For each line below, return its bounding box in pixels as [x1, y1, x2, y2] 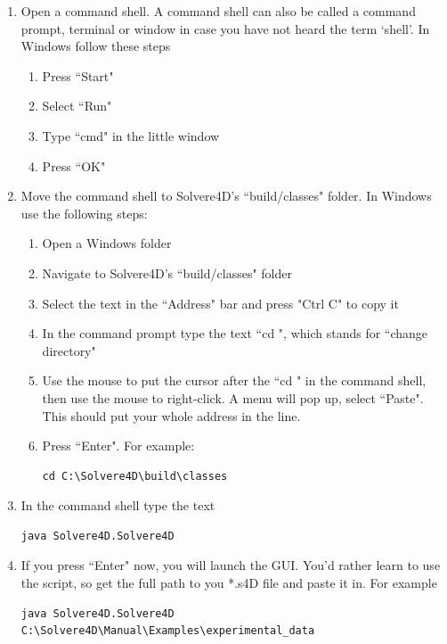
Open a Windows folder [42, 234, 172, 252]
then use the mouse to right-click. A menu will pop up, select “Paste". [42, 388, 424, 407]
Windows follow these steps [20, 37, 171, 55]
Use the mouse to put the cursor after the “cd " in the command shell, [42, 371, 427, 390]
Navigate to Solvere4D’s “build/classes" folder [42, 263, 292, 282]
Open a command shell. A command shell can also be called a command [20, 2, 416, 20]
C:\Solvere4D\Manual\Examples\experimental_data [20, 624, 315, 638]
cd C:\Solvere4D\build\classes [42, 469, 228, 483]
